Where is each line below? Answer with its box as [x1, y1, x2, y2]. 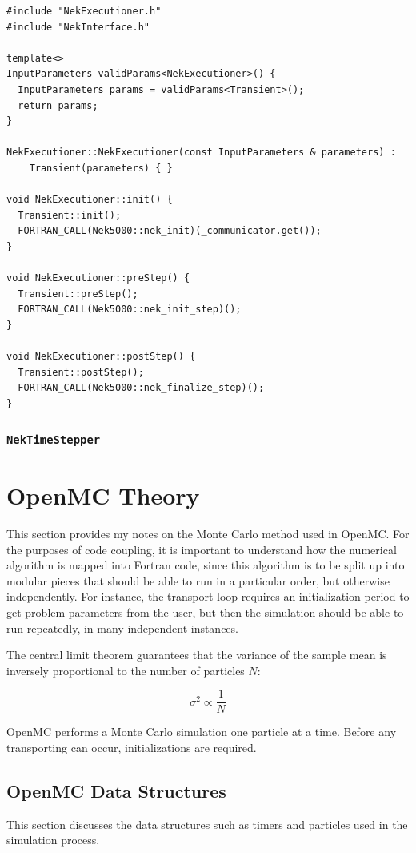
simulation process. [6, 831, 100, 848]
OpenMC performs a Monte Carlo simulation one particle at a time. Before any [6, 723, 397, 740]
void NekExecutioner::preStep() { [6, 272, 190, 284]
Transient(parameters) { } [29, 162, 173, 174]
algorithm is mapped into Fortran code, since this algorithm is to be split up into [6, 557, 405, 573]
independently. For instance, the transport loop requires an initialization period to [6, 588, 410, 605]
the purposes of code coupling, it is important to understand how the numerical [6, 541, 397, 557]
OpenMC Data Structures [6, 778, 226, 803]
